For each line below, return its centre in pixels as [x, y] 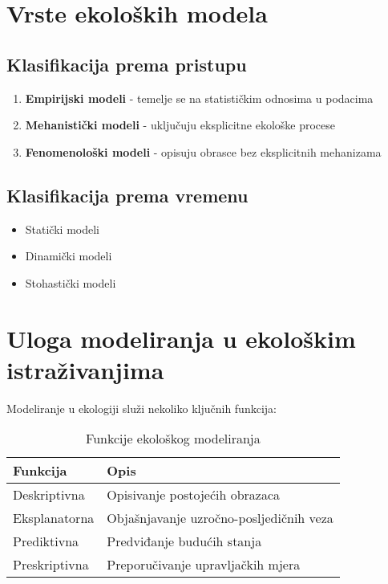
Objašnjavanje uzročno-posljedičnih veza [220, 518]
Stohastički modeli [71, 282]
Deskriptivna [49, 495]
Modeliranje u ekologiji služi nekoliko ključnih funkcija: [141, 408]
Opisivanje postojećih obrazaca [194, 495]
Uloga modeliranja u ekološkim [181, 338]
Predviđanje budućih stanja [184, 541]
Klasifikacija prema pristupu [127, 64]
